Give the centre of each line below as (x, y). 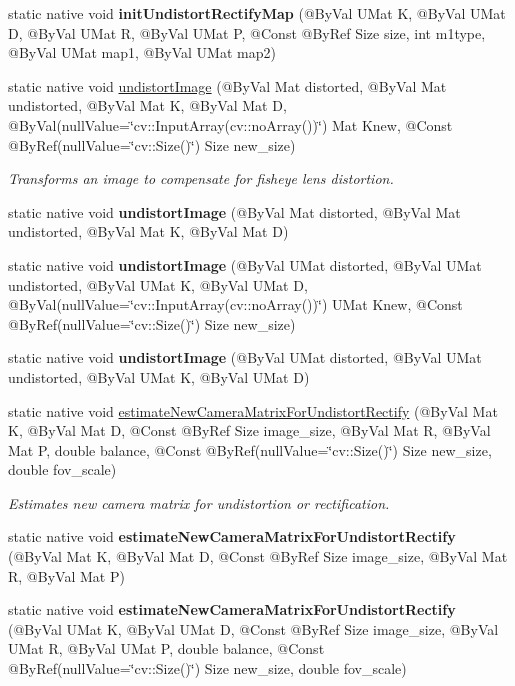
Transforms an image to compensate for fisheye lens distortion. (201, 178)
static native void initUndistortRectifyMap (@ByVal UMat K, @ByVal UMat (257, 13)
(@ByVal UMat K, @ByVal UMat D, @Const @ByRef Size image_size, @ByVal (253, 628)
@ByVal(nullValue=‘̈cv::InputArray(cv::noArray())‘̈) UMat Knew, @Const (235, 304)
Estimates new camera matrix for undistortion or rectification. (199, 502)
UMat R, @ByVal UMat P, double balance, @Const (166, 648)
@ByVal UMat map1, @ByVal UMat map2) (142, 52)
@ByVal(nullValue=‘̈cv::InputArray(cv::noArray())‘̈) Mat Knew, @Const (230, 124)
